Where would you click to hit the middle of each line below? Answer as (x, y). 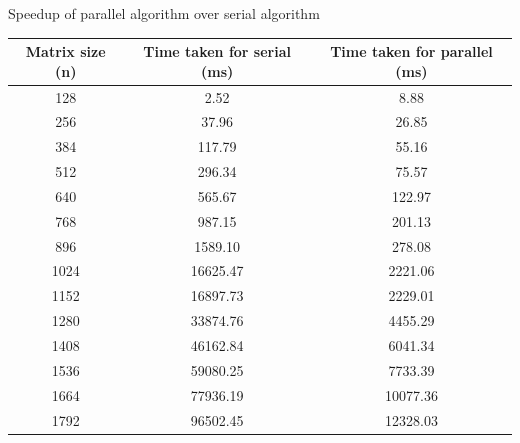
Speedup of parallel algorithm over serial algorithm (164, 13)
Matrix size (65, 51)
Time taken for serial (217, 51)
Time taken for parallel (411, 51)
